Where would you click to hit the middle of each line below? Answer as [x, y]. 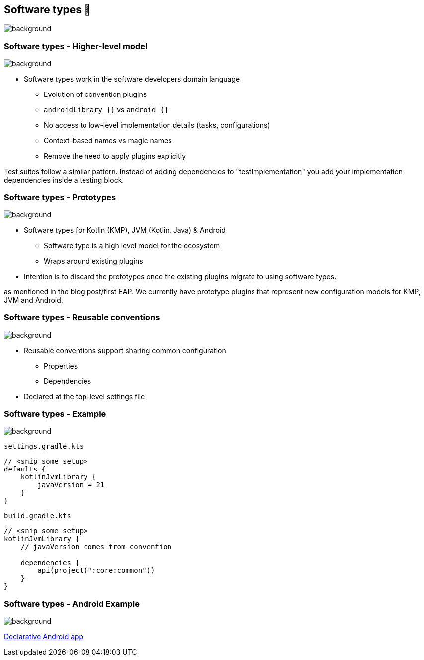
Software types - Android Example [72, 604]
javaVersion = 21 [71, 485]
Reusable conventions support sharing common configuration [125, 350]
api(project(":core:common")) [96, 571]
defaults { [25, 469]
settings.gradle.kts [44, 446]
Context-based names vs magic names [108, 141]
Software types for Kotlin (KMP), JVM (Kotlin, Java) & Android [125, 230]
